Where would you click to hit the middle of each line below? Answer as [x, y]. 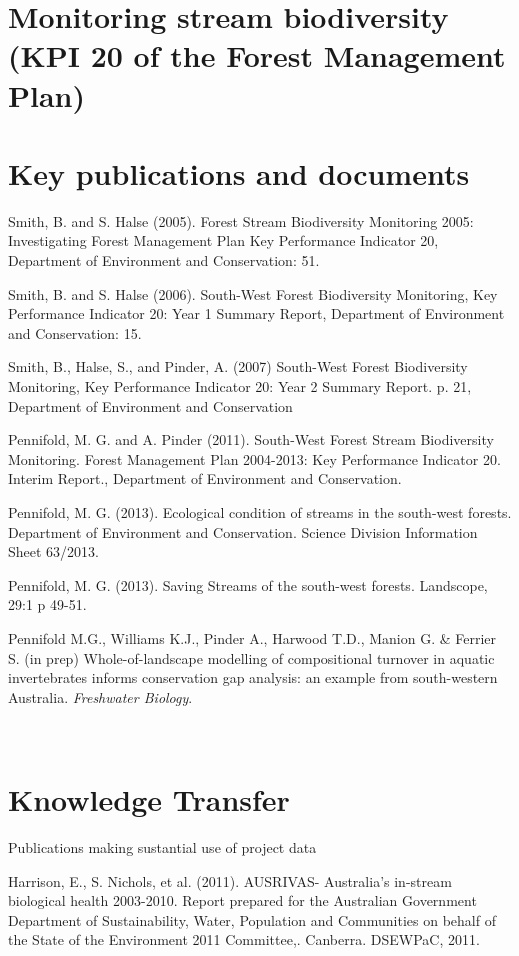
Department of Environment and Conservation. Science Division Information [243, 531]
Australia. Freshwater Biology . [100, 696]
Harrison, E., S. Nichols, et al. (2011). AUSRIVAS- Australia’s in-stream [230, 880]
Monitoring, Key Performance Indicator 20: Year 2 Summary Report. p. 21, [240, 386]
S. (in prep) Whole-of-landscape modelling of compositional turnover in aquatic [251, 657]
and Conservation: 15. [75, 332]
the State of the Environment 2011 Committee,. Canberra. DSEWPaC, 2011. [244, 939]
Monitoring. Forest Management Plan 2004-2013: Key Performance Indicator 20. [254, 458]
